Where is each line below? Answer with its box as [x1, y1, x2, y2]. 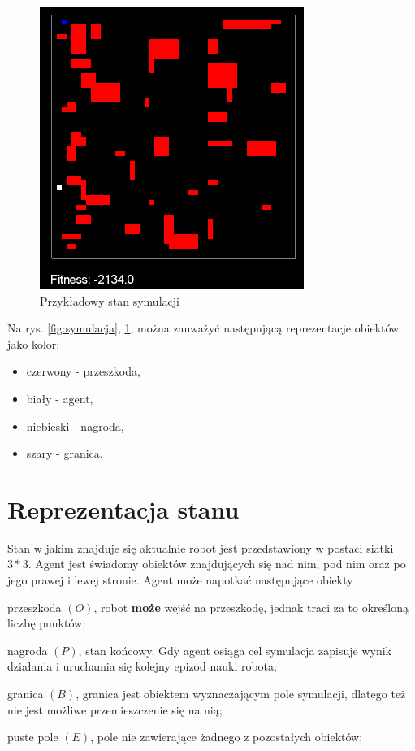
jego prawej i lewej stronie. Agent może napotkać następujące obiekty [7, 571, 353, 588]
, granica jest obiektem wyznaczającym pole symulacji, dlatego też [76, 685, 406, 702]
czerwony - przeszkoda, [26, 362, 140, 380]
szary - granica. [26, 445, 103, 462]
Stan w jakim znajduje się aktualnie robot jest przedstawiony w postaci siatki [7, 539, 394, 556]
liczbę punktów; [7, 614, 86, 632]
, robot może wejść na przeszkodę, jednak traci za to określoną [93, 598, 409, 615]
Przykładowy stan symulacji [40, 292, 179, 309]
